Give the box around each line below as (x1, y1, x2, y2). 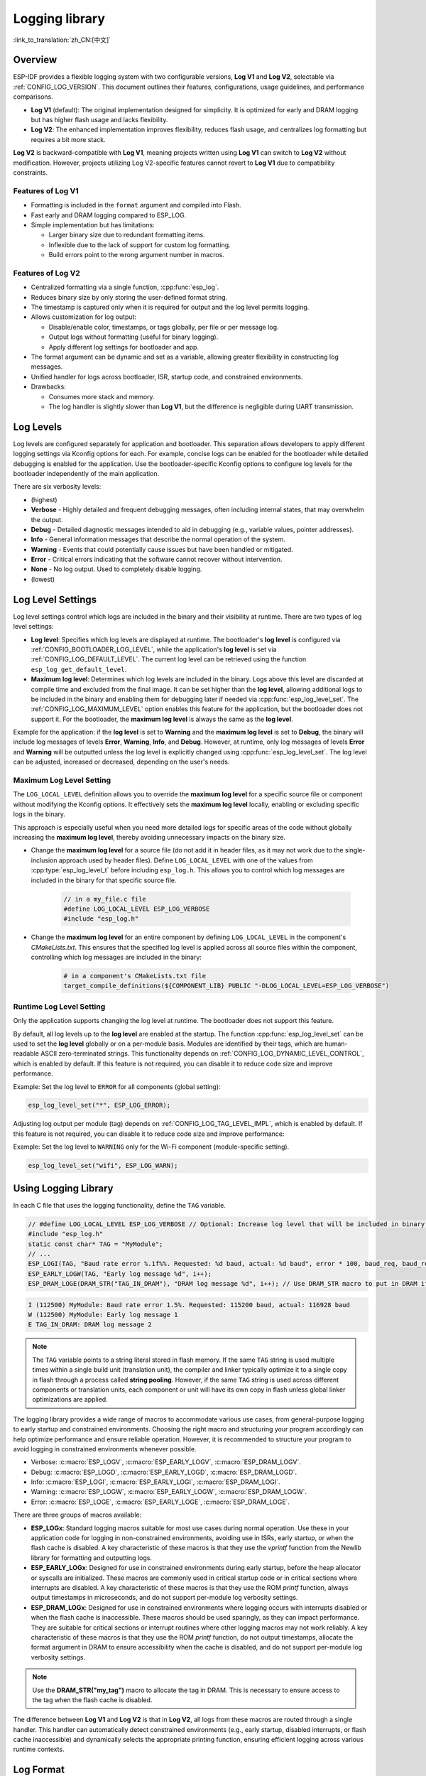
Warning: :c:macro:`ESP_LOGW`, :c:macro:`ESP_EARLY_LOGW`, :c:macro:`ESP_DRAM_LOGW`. (31, 1488, 307, 1496)
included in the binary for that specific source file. (31, 876, 177, 884)
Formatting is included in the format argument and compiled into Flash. (31, 201, 241, 210)
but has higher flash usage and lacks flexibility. (31, 116, 168, 124)
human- (324, 1039, 348, 1048)
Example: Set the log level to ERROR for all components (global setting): (13, 1082, 221, 1090)
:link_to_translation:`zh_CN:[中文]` (13, 36, 111, 44)
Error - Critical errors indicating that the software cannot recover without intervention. (31, 555, 283, 564)
